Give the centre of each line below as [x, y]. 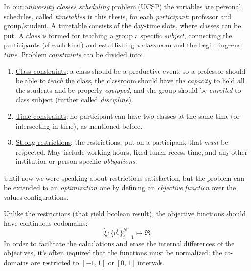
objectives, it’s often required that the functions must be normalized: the [113, 253]
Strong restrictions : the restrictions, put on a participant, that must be [122, 142]
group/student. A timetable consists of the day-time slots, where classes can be [123, 26]
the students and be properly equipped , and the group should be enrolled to [128, 90]
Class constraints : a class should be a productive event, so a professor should [130, 71]
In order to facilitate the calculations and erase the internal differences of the [119, 243]
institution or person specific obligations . [76, 161]
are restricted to [55, 262]
